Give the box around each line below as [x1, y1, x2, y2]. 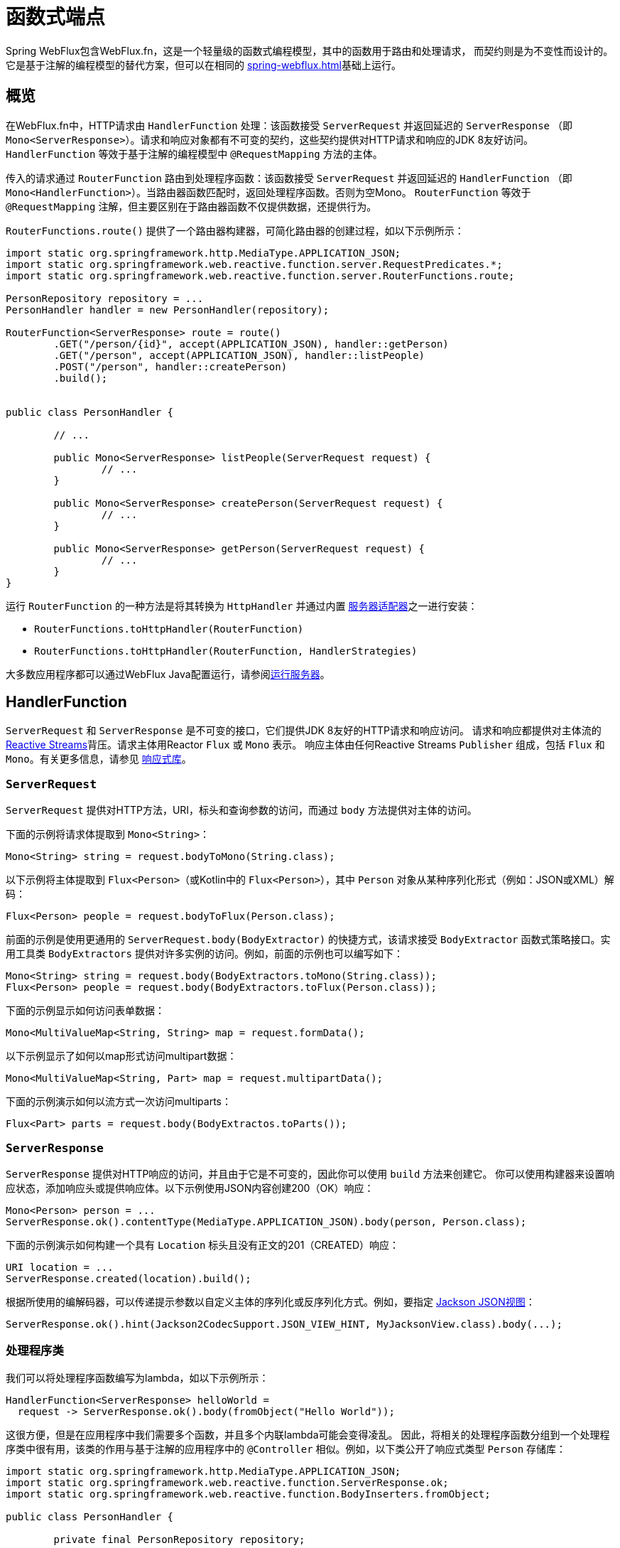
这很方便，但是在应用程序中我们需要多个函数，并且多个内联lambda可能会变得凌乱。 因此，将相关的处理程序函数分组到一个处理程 [6, 1428, 610, 1441]
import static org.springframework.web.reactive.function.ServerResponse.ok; [6, 1476, 449, 1488]
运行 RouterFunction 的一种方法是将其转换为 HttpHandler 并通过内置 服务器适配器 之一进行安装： [6, 599, 478, 612]
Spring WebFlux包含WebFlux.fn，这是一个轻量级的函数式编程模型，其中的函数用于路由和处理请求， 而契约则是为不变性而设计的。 [6, 44, 614, 57]
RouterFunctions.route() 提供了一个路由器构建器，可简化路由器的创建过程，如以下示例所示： [6, 224, 464, 237]
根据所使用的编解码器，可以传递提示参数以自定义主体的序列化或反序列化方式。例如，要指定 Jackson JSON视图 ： [6, 1295, 535, 1308]
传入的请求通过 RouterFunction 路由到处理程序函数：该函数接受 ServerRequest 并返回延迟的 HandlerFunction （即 [6, 171, 572, 184]
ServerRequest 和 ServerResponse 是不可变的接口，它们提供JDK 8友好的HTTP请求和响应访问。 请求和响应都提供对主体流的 [6, 724, 602, 737]
